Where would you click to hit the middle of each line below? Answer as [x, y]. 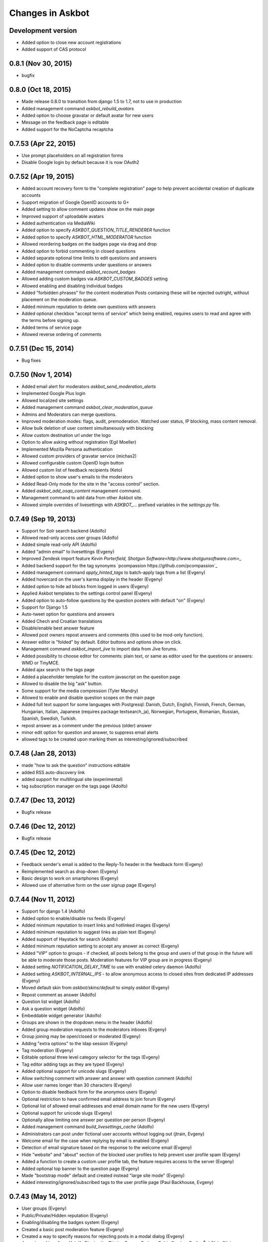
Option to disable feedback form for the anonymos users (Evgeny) [89, 1092]
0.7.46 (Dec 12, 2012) [42, 826]
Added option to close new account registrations [71, 43]
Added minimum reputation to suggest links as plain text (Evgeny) [89, 932]
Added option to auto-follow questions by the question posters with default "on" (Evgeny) [113, 600]
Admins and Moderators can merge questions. [69, 414]
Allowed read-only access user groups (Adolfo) [70, 538]
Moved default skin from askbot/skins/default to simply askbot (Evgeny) [96, 988]
